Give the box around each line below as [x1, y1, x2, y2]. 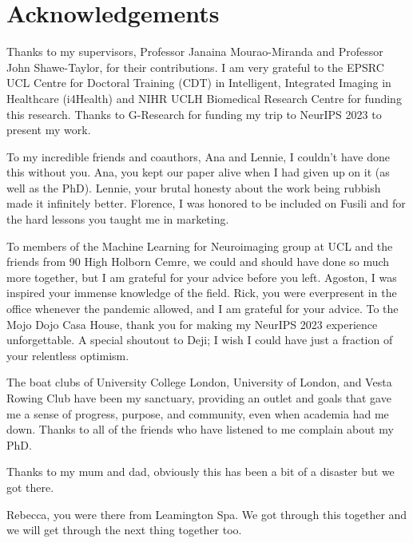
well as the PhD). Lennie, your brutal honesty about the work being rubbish [6, 179, 381, 196]
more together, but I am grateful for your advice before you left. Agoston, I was [6, 268, 397, 285]
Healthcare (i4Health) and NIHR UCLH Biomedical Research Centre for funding [6, 89, 402, 106]
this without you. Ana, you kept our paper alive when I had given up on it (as [6, 164, 390, 180]
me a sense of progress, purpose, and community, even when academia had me [6, 405, 389, 422]
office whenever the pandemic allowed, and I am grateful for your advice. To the [6, 300, 399, 317]
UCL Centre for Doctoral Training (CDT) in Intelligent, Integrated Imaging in [6, 74, 391, 91]
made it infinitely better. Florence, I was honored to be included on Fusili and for [6, 195, 406, 212]
